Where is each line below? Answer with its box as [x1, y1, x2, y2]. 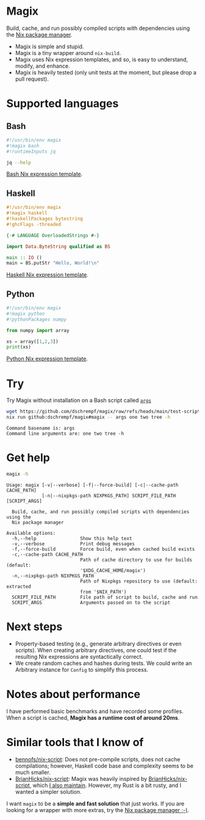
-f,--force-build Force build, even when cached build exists [12, 546, 195, 552]
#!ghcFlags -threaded [6, 221, 62, 227]
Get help [6, 451, 50, 465]
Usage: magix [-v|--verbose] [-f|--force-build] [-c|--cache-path [6, 482, 179, 488]
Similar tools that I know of [6, 735, 144, 749]
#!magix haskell [6, 210, 48, 216]
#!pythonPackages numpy [6, 316, 67, 322]
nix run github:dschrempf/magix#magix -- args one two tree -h [6, 414, 171, 421]
